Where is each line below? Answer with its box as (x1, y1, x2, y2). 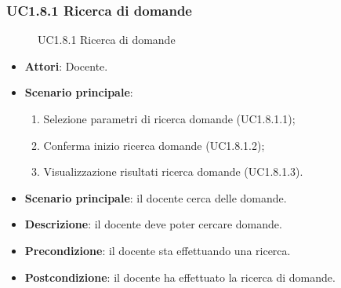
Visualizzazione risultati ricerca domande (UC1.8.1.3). (43, 163, 303, 180)
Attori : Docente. (24, 57, 108, 74)
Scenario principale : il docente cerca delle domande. (24, 189, 287, 206)
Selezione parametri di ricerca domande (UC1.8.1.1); (43, 111, 296, 126)
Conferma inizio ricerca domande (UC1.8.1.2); (43, 137, 265, 153)
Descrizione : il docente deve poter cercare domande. (24, 216, 282, 232)
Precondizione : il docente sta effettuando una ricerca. (24, 242, 291, 258)
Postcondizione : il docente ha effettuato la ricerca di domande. (24, 268, 336, 285)
